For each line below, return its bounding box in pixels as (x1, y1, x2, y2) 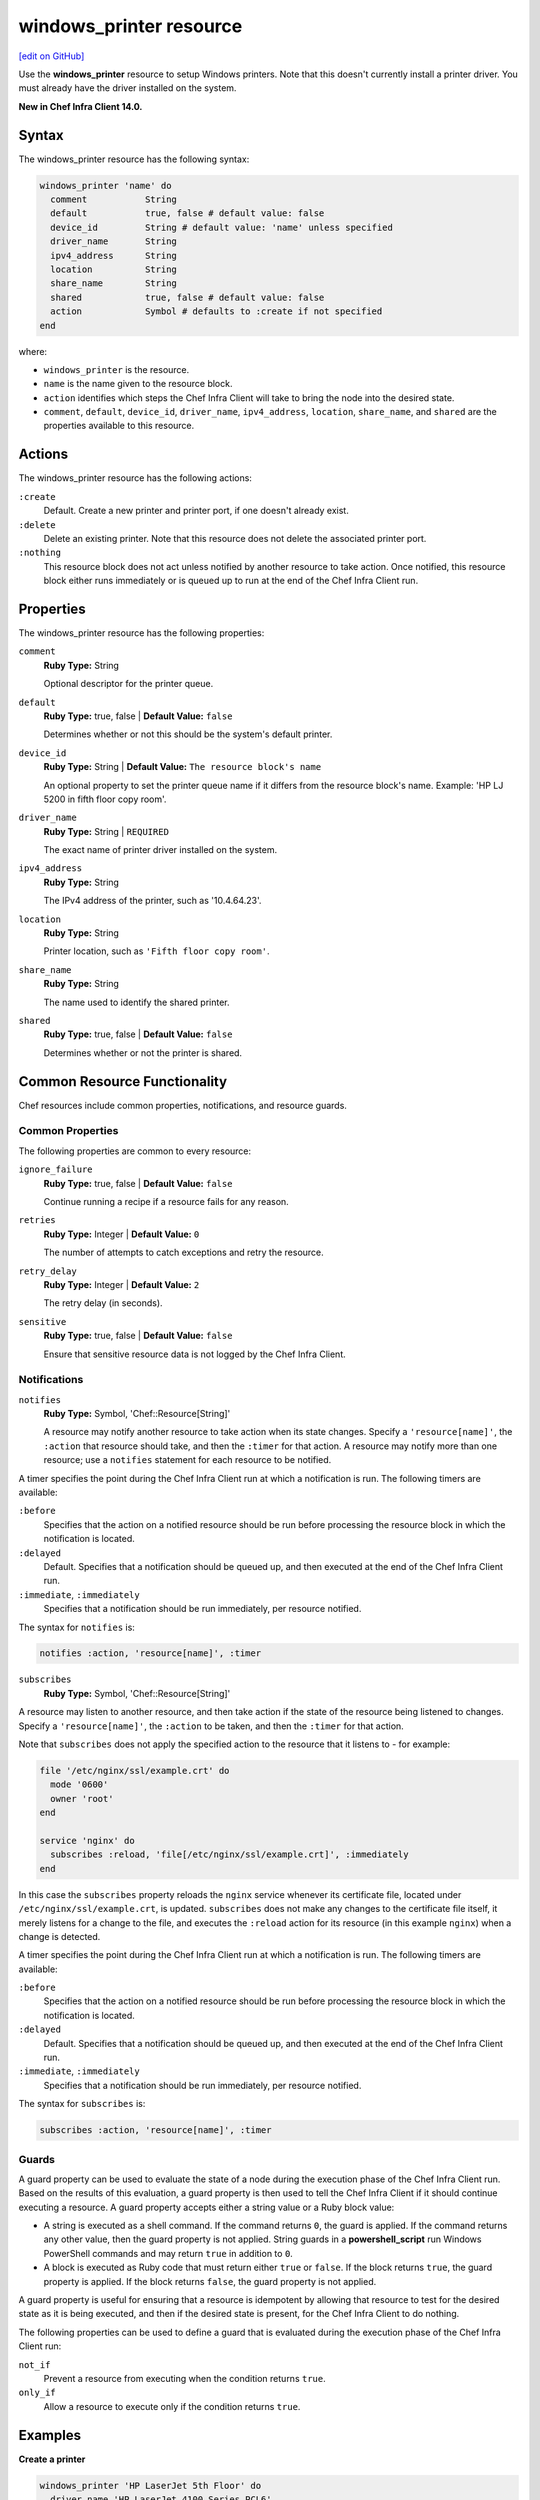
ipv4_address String (50, 250, 177, 261)
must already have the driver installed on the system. (18, 82, 237, 94)
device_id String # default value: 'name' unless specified (50, 221, 394, 233)
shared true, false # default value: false (50, 291, 325, 303)
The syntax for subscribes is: (18, 2098, 146, 2110)
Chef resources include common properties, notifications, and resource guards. (18, 1099, 347, 1111)
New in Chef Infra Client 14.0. (18, 100, 143, 112)
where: (18, 345, 48, 357)
